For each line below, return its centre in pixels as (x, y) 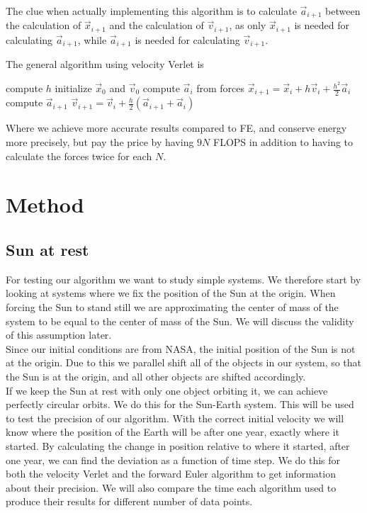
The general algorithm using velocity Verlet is (105, 64)
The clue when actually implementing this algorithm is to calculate (151, 11)
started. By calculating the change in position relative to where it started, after (178, 445)
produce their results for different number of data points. (129, 501)
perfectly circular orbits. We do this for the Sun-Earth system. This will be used (180, 404)
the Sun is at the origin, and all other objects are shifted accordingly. (156, 376)
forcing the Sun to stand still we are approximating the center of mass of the (172, 307)
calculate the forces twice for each (79, 156)
